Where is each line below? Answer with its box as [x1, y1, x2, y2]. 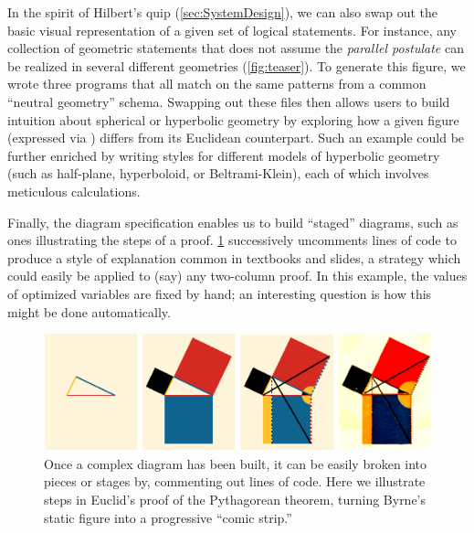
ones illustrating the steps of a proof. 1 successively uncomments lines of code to [7, 230, 457, 250]
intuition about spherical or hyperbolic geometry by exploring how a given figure [7, 110, 459, 129]
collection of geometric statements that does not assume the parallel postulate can [7, 38, 464, 58]
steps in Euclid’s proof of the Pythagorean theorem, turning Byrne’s [44, 489, 427, 508]
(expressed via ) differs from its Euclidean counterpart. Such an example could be [7, 128, 465, 147]
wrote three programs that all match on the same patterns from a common [7, 74, 427, 93]
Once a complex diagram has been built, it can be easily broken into [44, 453, 427, 473]
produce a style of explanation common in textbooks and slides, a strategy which [7, 248, 461, 267]
